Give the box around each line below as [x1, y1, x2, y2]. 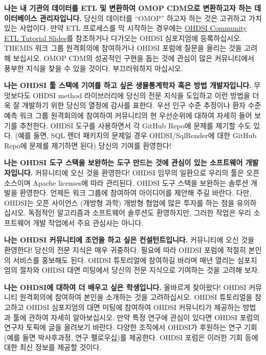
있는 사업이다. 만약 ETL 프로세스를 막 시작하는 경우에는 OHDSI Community [4, 23, 247, 33]
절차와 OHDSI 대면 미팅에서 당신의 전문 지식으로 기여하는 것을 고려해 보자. [19, 264, 260, 275]
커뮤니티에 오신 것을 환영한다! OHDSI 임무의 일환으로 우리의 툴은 [35, 167, 244, 177]
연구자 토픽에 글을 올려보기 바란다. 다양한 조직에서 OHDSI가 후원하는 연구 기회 [4, 322, 257, 332]
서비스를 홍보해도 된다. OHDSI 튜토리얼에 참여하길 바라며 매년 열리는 [13, 254, 235, 265]
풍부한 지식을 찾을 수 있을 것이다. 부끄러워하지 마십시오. [4, 62, 183, 73]
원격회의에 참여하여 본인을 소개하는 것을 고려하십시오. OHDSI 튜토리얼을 [19, 292, 253, 302]
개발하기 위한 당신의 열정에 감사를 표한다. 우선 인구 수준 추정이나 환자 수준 [22, 100, 261, 110]
